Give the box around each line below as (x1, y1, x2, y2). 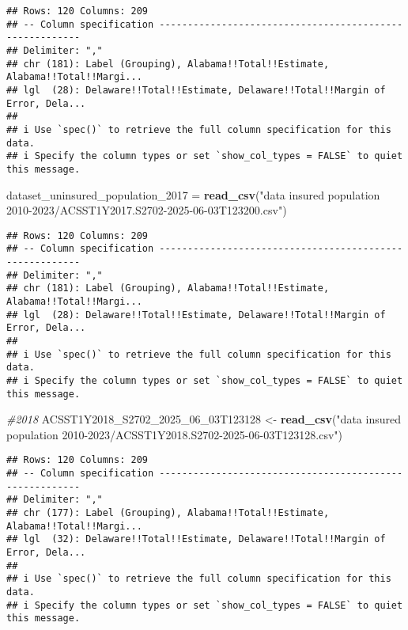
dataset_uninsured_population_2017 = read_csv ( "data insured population (6, 186, 380, 203)
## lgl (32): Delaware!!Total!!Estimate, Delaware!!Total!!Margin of (6, 533, 386, 545)
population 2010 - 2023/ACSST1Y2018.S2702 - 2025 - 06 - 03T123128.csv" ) (6, 426, 343, 442)
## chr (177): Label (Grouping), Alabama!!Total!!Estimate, (6, 507, 330, 519)
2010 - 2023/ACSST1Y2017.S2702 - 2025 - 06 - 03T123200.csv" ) (6, 202, 287, 218)
